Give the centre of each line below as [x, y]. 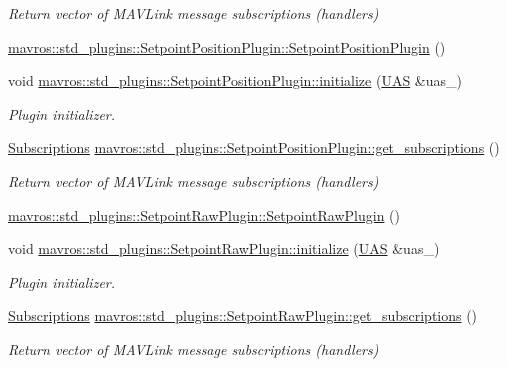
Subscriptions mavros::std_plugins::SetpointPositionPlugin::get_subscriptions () [254, 147]
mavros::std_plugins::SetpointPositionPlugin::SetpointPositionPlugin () [227, 46]
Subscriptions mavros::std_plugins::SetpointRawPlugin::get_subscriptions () [243, 315]
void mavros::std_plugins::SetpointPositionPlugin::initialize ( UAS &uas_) [235, 80]
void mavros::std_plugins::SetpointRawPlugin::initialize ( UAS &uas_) [224, 248]
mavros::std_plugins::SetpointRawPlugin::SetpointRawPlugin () [204, 214]
